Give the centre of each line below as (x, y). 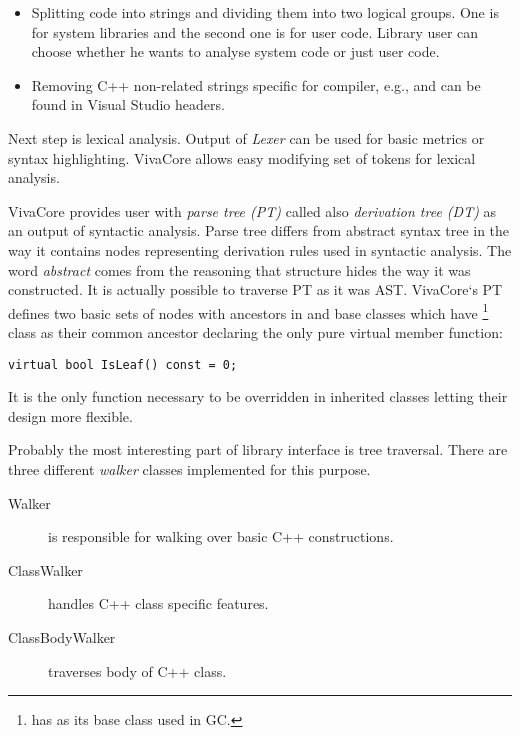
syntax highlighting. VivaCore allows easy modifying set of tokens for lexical (242, 157)
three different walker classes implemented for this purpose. (189, 469)
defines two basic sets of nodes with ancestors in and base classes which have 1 (248, 311)
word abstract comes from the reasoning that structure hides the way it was (239, 269)
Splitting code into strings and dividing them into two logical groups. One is (265, 12)
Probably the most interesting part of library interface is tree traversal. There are (258, 449)
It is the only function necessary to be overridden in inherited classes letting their (258, 396)
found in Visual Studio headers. (128, 104)
